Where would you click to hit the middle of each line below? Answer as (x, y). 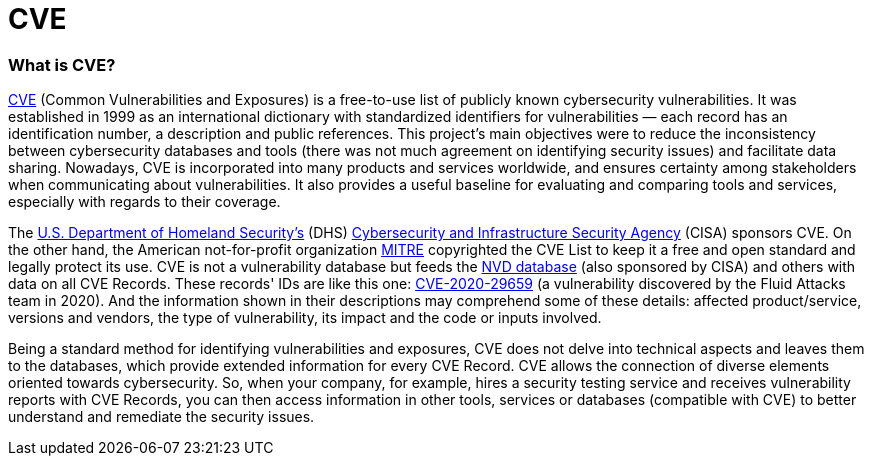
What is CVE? (62, 64)
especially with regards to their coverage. (144, 202)
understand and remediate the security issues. (161, 417)
